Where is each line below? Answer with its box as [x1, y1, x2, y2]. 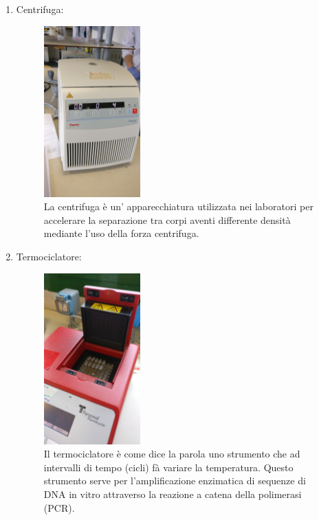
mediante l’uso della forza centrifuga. [43, 226, 199, 240]
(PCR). [43, 500, 75, 515]
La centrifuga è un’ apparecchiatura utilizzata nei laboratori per [43, 199, 313, 214]
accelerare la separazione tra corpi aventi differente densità [43, 212, 291, 227]
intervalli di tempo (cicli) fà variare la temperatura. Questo [43, 460, 294, 474]
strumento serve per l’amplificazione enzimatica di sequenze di [43, 473, 306, 488]
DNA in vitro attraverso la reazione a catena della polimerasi [43, 486, 302, 501]
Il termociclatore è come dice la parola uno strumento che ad [43, 446, 300, 461]
